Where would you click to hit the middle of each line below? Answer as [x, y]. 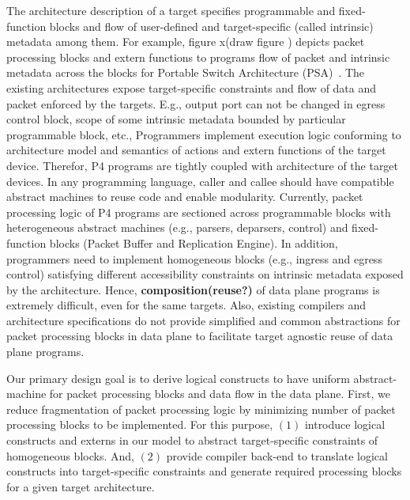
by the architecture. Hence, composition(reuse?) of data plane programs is [193, 289]
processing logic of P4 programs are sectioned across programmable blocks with [199, 212]
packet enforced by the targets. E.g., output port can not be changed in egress [196, 103]
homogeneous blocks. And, [70, 455]
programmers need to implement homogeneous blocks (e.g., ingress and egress [194, 258]
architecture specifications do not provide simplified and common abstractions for [203, 320]
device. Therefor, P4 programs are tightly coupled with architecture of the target [203, 165]
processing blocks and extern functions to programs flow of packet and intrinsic [198, 57]
